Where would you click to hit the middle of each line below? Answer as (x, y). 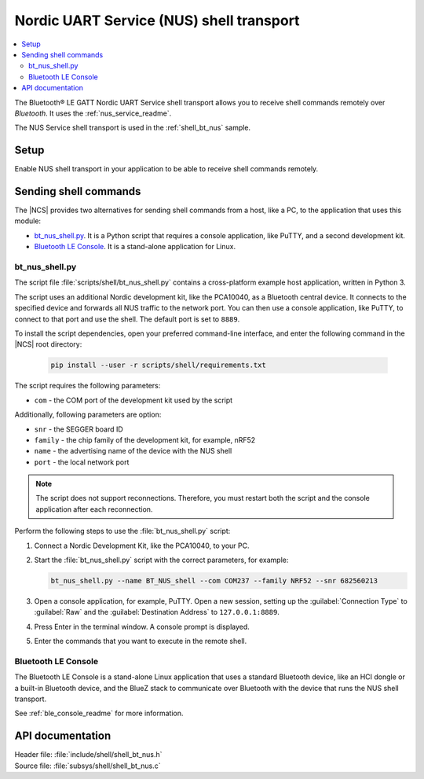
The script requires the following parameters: (88, 386)
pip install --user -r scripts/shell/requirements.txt (158, 365)
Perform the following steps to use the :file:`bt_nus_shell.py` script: (122, 531)
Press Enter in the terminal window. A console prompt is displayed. (142, 627)
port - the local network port (82, 462)
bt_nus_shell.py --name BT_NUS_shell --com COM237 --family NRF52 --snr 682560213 (214, 581)
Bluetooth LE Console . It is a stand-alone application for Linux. (135, 247)
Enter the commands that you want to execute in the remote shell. (141, 641)
